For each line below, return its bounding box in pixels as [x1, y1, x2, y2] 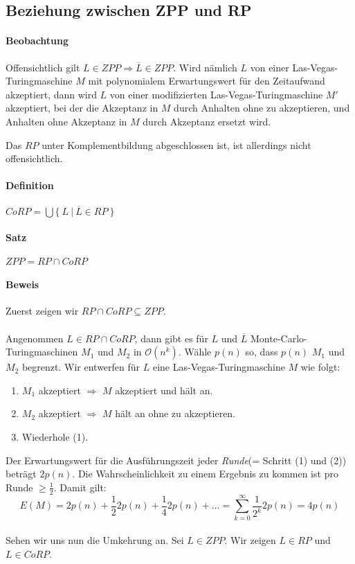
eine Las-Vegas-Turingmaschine [152, 360, 285, 374]
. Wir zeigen [224, 533, 276, 547]
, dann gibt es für [134, 331, 208, 345]
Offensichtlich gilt [6, 60, 80, 74]
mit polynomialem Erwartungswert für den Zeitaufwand [88, 73, 325, 88]
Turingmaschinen [6, 344, 78, 359]
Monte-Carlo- [250, 331, 307, 345]
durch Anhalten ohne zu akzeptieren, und [174, 100, 350, 115]
